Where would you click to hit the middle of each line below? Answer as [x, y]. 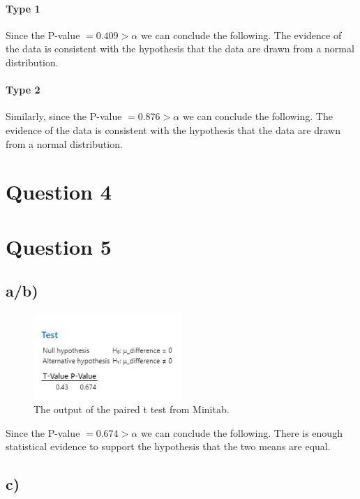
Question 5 [59, 246]
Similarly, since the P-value [64, 116]
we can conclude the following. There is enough [241, 432]
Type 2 [23, 90]
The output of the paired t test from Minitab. [132, 409]
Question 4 [59, 192]
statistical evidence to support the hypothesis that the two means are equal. [168, 446]
